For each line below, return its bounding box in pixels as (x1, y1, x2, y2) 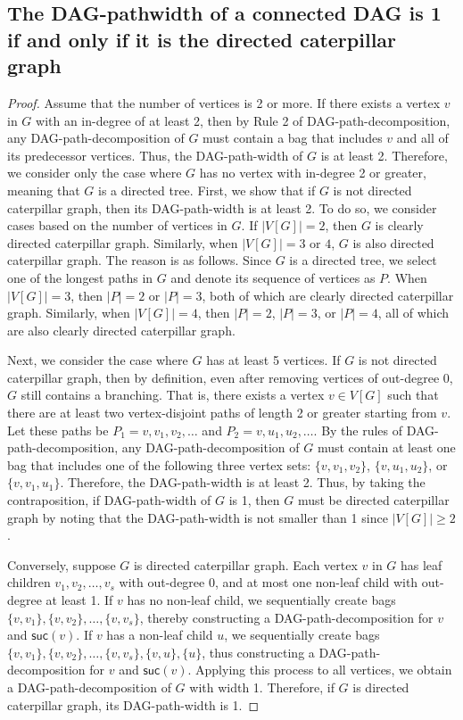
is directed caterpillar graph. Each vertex (133, 555, 358, 574)
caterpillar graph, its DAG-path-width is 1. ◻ (7, 695, 260, 714)
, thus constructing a (202, 642, 315, 661)
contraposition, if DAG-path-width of (7, 491, 211, 509)
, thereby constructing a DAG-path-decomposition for (139, 608, 434, 626)
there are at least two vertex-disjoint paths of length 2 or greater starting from (7, 403, 437, 422)
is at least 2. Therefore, (320, 145, 448, 164)
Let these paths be (7, 420, 109, 439)
